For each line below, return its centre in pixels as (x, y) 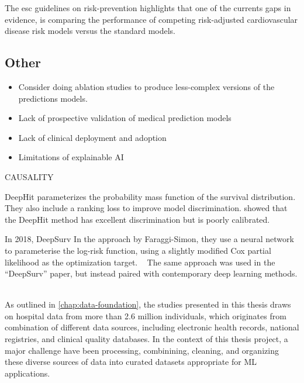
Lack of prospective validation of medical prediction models (125, 118)
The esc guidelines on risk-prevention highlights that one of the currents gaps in (148, 8)
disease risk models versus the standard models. (90, 31)
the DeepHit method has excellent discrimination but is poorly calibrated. (137, 219)
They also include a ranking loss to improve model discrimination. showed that (146, 208)
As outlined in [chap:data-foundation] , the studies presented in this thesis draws (148, 304)
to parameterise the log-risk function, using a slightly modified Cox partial (138, 250)
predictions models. (53, 98)
